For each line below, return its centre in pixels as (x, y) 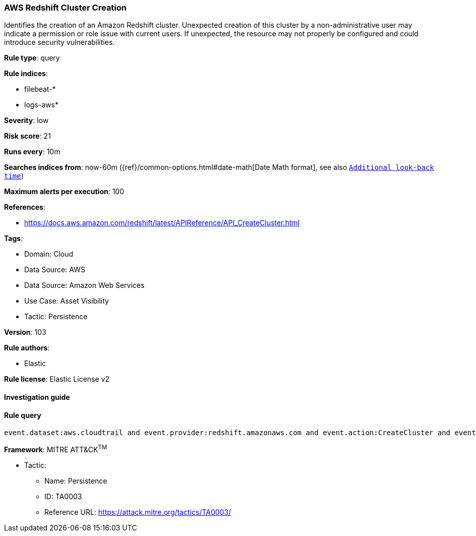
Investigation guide (37, 397)
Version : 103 (25, 332)
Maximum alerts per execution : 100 (64, 192)
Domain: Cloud (49, 254)
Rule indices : (26, 74)
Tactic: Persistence (56, 317)
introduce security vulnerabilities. (59, 42)
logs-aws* (41, 105)
